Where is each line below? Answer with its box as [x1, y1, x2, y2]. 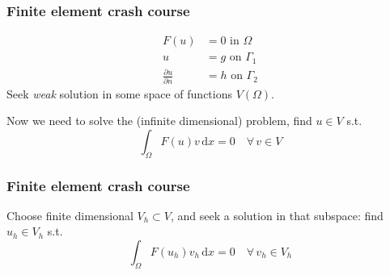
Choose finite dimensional [6, 206, 134, 223]
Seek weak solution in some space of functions [6, 85, 232, 102]
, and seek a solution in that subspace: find [170, 206, 384, 223]
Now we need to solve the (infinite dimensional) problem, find [6, 112, 312, 129]
